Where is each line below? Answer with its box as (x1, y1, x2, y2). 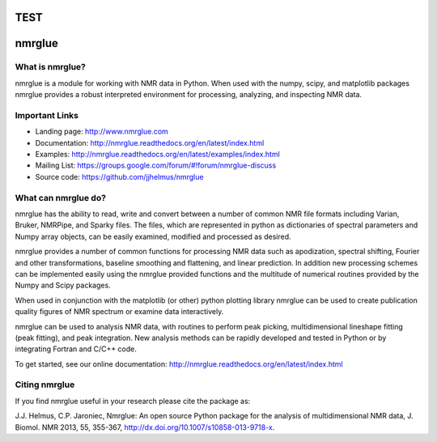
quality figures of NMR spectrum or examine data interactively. (15, 307, 224, 317)
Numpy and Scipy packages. (15, 280, 111, 291)
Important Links (15, 109, 78, 121)
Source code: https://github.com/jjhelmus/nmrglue (35, 172, 204, 181)
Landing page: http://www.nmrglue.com (35, 126, 169, 137)
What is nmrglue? (15, 62, 87, 73)
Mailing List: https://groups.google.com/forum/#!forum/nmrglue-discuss (35, 160, 277, 170)
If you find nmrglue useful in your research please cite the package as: (15, 396, 251, 406)
